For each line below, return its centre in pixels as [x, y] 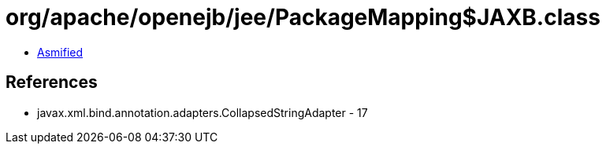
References [52, 82]
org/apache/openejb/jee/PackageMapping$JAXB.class [303, 17]
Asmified [60, 52]
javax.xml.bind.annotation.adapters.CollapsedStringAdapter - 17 [203, 112]
